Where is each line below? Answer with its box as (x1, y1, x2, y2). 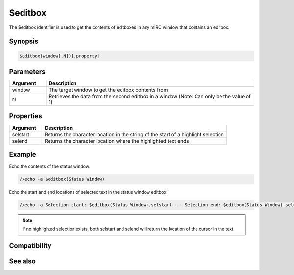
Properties (9, 112, 42, 120)
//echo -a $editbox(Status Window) (19, 176, 105, 182)
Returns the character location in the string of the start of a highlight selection (45, 131, 224, 138)
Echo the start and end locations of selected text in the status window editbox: (9, 189, 168, 195)
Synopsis (9, 37, 39, 46)
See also (9, 257, 36, 266)
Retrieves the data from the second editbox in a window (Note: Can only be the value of (49, 93, 251, 100)
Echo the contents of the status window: (9, 163, 91, 169)
